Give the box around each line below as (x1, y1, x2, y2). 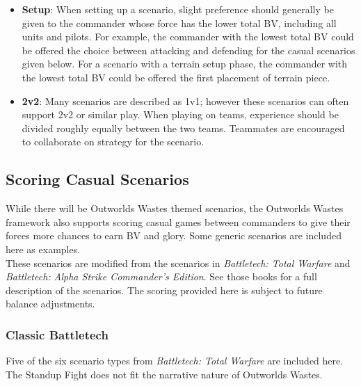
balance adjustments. (6, 296, 95, 311)
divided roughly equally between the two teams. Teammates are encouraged (22, 120, 345, 135)
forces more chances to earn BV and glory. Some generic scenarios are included (6, 228, 342, 243)
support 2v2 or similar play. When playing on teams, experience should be (22, 107, 339, 122)
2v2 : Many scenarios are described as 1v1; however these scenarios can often (22, 93, 349, 108)
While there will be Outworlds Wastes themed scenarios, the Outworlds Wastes (6, 201, 344, 216)
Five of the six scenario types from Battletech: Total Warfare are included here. (6, 353, 344, 368)
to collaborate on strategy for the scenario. (22, 134, 204, 149)
